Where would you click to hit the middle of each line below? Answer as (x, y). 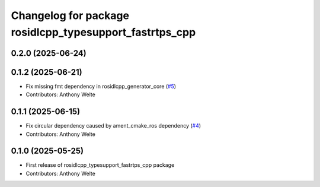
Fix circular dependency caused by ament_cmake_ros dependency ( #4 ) (113, 126)
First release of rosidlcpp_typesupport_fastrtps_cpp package (100, 165)
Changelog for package (70, 15)
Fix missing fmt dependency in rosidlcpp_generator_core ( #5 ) (101, 86)
